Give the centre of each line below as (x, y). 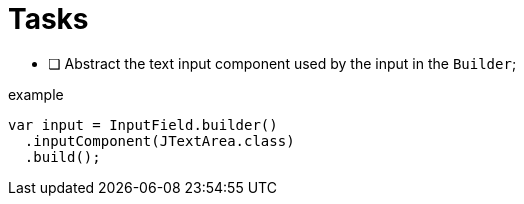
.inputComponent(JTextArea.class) (159, 140)
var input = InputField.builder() (143, 124)
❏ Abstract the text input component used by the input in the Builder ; (282, 63)
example (36, 94)
